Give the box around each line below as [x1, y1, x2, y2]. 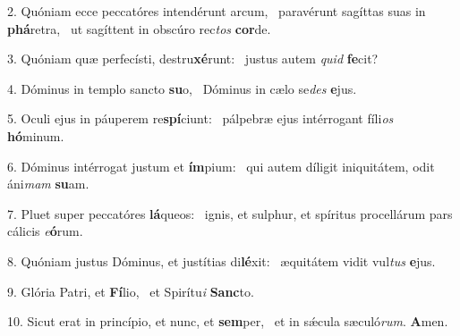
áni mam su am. [7, 174, 89, 193]
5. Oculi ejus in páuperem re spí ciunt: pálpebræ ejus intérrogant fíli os [7, 109, 394, 128]
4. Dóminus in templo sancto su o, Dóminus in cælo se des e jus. [7, 79, 357, 97]
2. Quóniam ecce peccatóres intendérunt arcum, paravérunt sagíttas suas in [7, 2, 426, 20]
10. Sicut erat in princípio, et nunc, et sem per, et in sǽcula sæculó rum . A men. [7, 312, 448, 331]
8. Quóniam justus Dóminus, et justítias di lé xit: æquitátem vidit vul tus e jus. [7, 251, 436, 270]
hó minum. [7, 126, 64, 145]
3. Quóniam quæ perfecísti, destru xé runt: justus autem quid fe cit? [7, 49, 379, 68]
